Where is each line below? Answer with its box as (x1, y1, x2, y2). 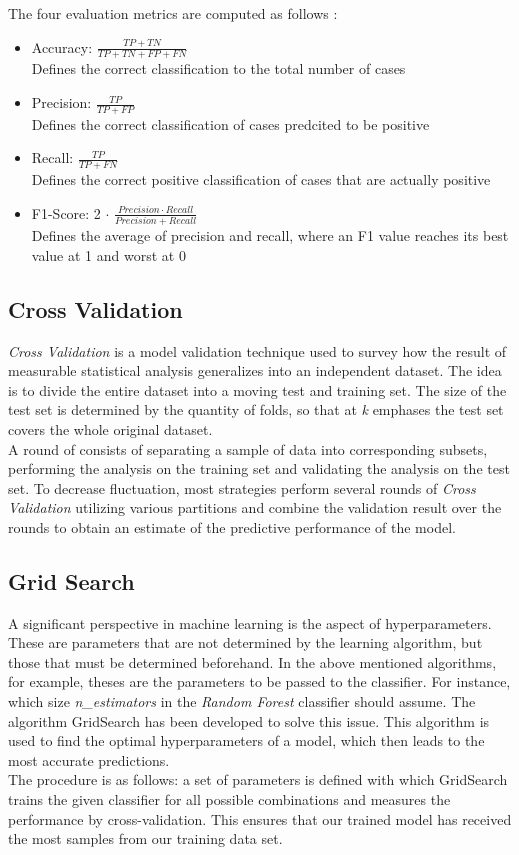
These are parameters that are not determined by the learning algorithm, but (8, 632, 483, 653)
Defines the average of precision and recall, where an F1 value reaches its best (31, 225, 509, 246)
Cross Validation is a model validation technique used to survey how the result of (8, 340, 507, 361)
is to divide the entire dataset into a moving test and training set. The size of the (8, 379, 507, 400)
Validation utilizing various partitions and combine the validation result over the (8, 497, 502, 518)
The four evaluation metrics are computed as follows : (8, 3, 338, 23)
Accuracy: (31, 36, 93, 57)
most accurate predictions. (8, 749, 170, 770)
